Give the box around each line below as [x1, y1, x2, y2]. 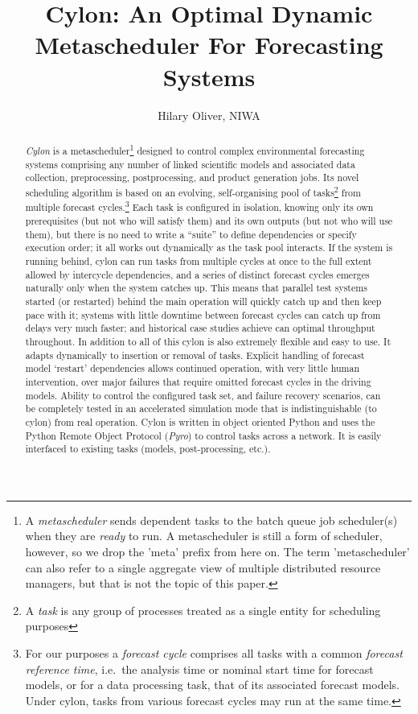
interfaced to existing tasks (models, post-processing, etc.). [25, 442, 271, 456]
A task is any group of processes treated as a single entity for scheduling [25, 601, 381, 618]
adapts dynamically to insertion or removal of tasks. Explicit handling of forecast [25, 348, 365, 361]
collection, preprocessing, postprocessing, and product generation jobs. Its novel [25, 171, 359, 184]
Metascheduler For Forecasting [35, 28, 383, 61]
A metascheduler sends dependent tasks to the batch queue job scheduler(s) [25, 511, 398, 528]
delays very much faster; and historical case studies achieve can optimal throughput [25, 321, 375, 335]
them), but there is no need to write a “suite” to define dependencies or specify [25, 227, 357, 241]
